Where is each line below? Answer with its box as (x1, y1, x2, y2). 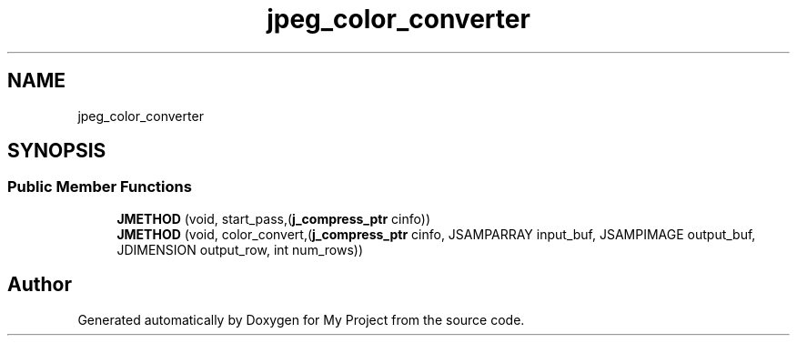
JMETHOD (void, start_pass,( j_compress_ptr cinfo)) (116, 210, 430, 227)
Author (7, 273, 72, 297)
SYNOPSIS (7, 139, 106, 163)
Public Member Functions (7, 177, 192, 197)
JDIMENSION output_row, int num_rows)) (116, 241, 363, 257)
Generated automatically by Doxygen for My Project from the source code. (77, 311, 525, 328)
